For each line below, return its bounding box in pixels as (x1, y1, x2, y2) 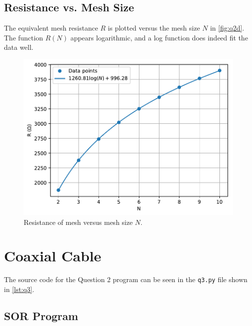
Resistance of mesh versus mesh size (24, 217, 133, 227)
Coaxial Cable (4, 246, 101, 266)
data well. (4, 42, 34, 52)
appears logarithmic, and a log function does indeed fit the (70, 32, 248, 42)
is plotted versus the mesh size (108, 23, 200, 33)
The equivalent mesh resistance (4, 23, 98, 33)
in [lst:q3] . (4, 284, 35, 294)
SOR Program (4, 308, 79, 323)
